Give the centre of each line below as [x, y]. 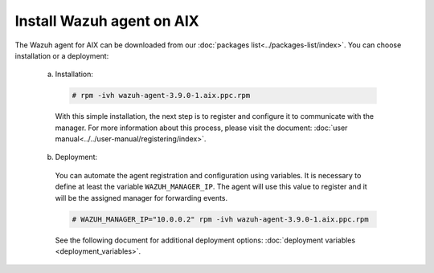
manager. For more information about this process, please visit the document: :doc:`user [201, 128]
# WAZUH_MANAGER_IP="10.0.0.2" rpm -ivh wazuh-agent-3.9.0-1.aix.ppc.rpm [220, 219]
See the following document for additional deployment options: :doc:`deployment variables [205, 240]
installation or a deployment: [62, 55]
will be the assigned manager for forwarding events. [141, 198]
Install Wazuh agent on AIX [107, 21]
